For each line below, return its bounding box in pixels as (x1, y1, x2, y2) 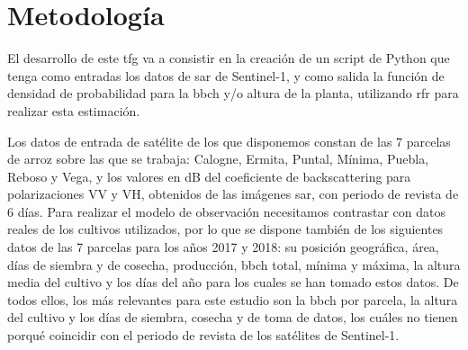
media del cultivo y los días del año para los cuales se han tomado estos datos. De (7, 273, 459, 292)
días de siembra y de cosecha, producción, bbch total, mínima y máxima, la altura (7, 255, 461, 274)
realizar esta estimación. (7, 101, 140, 120)
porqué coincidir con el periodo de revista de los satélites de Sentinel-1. (7, 326, 400, 345)
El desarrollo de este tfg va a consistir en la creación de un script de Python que (7, 49, 450, 67)
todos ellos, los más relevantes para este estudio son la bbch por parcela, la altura (7, 290, 458, 309)
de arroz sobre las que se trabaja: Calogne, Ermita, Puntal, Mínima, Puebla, (7, 149, 429, 168)
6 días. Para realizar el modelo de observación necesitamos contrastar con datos (7, 202, 445, 220)
